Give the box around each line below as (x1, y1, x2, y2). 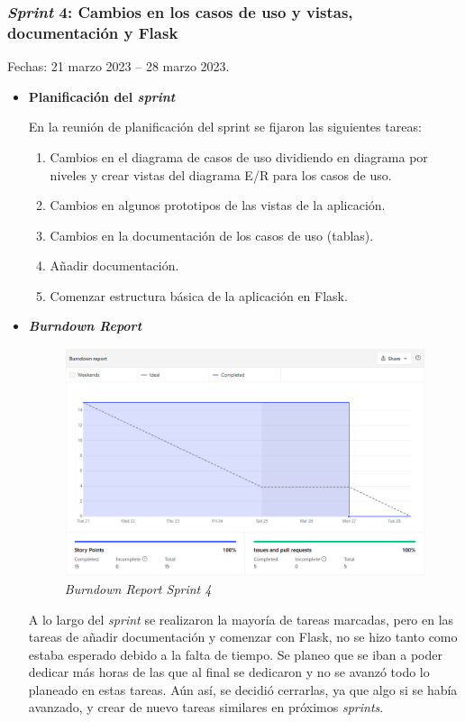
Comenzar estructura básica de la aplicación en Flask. (50, 286, 348, 305)
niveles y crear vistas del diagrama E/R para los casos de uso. (50, 165, 392, 184)
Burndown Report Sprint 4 (64, 579, 212, 598)
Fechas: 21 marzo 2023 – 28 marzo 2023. (7, 57, 230, 76)
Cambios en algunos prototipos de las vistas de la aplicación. (50, 196, 386, 215)
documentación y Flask (7, 21, 178, 43)
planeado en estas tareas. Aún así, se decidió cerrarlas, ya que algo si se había (28, 680, 458, 699)
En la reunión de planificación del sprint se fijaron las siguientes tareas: (28, 117, 422, 136)
